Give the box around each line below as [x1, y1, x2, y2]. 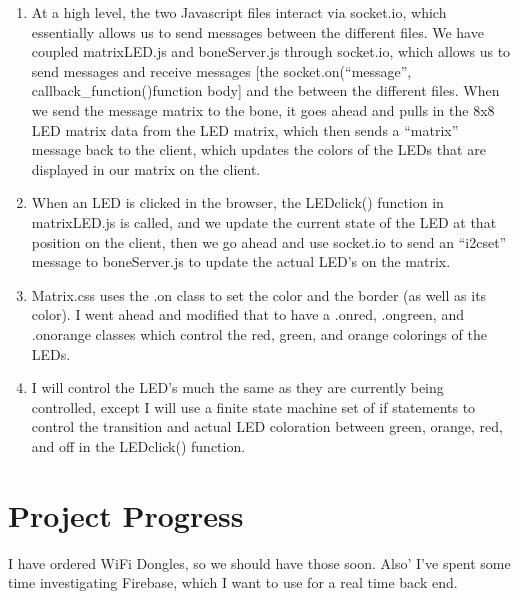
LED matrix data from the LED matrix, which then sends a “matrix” [31, 119, 459, 140]
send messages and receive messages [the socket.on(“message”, [31, 60, 412, 81]
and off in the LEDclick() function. [31, 435, 246, 456]
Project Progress [8, 494, 244, 535]
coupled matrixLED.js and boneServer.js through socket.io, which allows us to [31, 41, 511, 62]
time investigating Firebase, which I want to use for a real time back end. [8, 572, 458, 593]
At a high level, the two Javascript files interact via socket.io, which [31, 2, 447, 22]
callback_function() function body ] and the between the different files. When [31, 80, 500, 101]
